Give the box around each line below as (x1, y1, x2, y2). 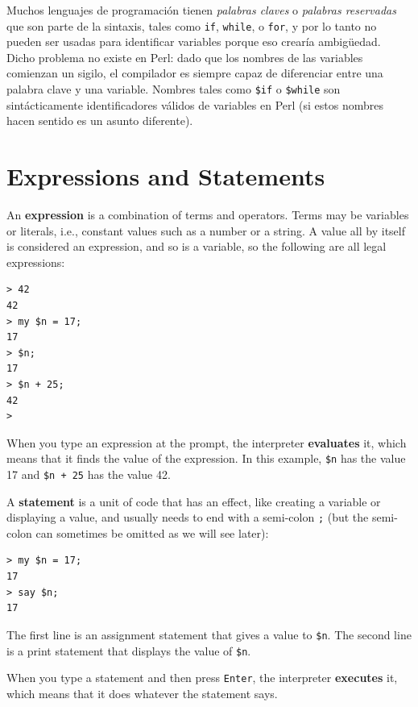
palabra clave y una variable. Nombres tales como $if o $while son (6, 81, 341, 98)
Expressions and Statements (6, 160, 325, 193)
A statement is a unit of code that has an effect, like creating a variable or (6, 493, 381, 509)
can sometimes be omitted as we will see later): (35, 524, 269, 541)
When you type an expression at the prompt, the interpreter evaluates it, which (6, 434, 407, 451)
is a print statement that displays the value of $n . (6, 642, 251, 659)
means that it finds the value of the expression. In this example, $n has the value (6, 450, 406, 467)
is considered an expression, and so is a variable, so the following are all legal (6, 238, 387, 255)
